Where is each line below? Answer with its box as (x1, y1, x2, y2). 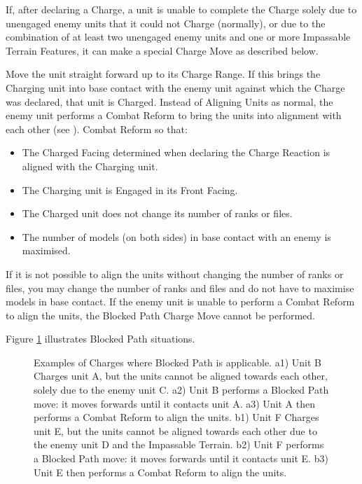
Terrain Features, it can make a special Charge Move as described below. (6, 43, 319, 57)
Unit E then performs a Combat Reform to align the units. (34, 464, 287, 479)
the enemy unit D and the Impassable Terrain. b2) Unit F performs (34, 437, 324, 452)
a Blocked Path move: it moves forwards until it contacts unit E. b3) (34, 451, 328, 466)
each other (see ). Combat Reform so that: (6, 121, 188, 136)
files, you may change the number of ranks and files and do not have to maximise (6, 280, 354, 295)
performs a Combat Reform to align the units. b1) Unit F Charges (34, 410, 319, 424)
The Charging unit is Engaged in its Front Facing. (22, 182, 238, 197)
